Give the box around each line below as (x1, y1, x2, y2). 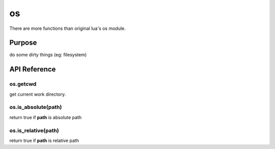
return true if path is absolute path (9, 114, 81, 120)
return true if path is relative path (9, 137, 79, 143)
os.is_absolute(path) (9, 104, 62, 111)
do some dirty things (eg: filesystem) (9, 52, 87, 58)
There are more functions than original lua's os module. (9, 25, 126, 31)
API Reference (9, 65, 56, 73)
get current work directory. (9, 91, 66, 97)
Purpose (9, 39, 37, 47)
